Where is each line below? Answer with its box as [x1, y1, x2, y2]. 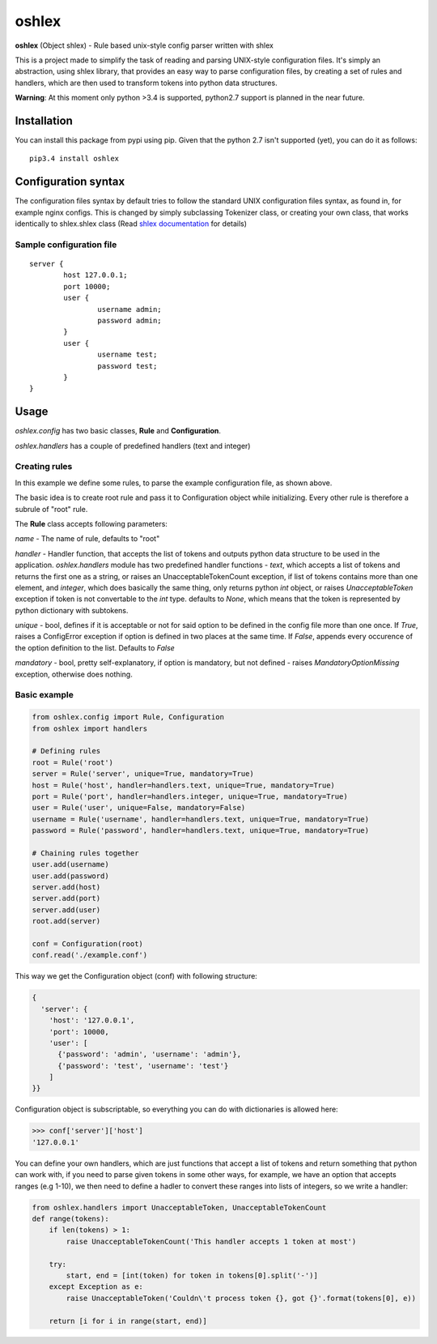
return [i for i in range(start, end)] [49, 1316, 208, 1325]
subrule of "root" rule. [15, 504, 88, 514]
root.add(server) [32, 916, 101, 926]
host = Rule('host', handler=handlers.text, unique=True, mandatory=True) [32, 780, 336, 790]
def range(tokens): [32, 1214, 109, 1223]
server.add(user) [32, 905, 101, 915]
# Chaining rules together [32, 848, 139, 858]
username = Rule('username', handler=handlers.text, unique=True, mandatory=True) [32, 814, 370, 824]
